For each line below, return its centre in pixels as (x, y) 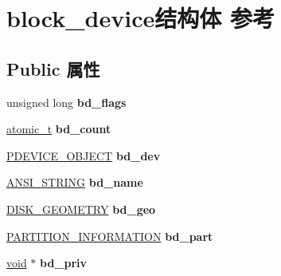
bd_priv (64, 263)
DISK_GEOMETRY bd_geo (81, 209)
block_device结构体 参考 (140, 18)
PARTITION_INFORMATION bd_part (110, 236)
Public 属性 (53, 68)
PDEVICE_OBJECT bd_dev (84, 155)
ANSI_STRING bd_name (75, 182)
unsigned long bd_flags (66, 102)
